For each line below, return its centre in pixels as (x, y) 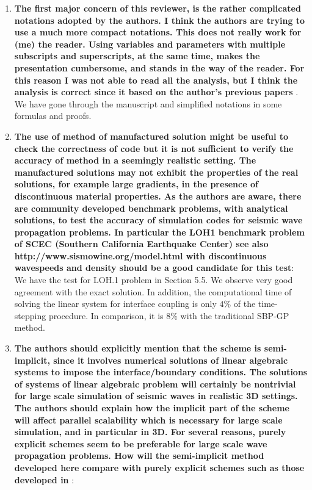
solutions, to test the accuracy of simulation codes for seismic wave (158, 220)
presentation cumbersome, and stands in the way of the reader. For (159, 67)
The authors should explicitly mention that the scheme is (138, 348)
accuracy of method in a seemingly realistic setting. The (135, 160)
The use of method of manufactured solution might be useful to (151, 136)
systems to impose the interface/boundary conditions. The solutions (161, 372)
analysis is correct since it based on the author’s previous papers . (156, 92)
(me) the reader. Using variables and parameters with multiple (150, 44)
